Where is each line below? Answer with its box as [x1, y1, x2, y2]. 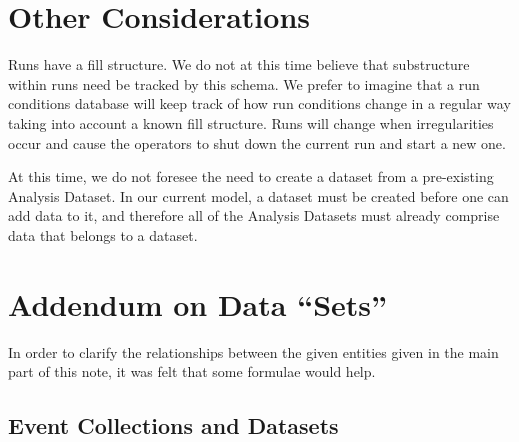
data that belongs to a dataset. [8, 224, 198, 245]
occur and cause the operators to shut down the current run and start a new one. [8, 132, 506, 153]
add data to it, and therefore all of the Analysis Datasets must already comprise [8, 205, 500, 226]
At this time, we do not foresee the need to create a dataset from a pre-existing [8, 166, 494, 187]
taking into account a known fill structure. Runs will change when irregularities [8, 112, 494, 133]
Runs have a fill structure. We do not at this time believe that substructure [8, 54, 470, 75]
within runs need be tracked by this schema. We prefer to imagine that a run [8, 73, 480, 94]
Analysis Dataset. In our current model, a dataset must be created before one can [8, 185, 509, 206]
